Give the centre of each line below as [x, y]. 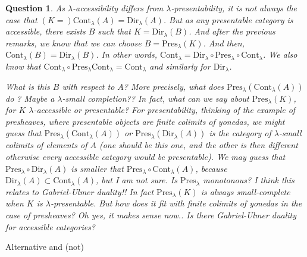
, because [211, 168]
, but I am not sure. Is [137, 180]
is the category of [240, 133]
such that [114, 31]
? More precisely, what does [174, 86]
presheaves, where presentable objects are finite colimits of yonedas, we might [145, 121]
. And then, [224, 43]
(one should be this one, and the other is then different [198, 145]
